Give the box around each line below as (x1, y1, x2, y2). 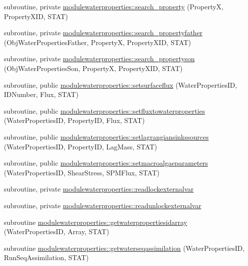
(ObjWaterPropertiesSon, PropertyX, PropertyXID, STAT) (4, 63, 183, 73)
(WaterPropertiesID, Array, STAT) (4, 226, 109, 237)
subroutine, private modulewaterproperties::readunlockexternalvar (4, 200, 201, 210)
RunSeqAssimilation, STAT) (4, 252, 89, 263)
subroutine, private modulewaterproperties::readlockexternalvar (4, 184, 194, 194)
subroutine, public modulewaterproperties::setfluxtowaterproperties (4, 105, 205, 116)
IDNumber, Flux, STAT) (4, 89, 79, 99)
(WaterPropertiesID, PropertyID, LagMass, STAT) (4, 141, 157, 151)
